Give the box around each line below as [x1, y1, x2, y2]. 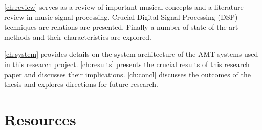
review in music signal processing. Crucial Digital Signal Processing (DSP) [4, 11, 238, 22]
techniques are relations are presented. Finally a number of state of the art [4, 21, 238, 32]
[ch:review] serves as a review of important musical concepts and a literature [4, 2, 244, 12]
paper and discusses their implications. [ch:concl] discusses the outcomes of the [4, 69, 251, 79]
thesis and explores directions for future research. [4, 79, 158, 90]
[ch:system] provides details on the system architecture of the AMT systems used [4, 49, 258, 59]
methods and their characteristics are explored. [4, 31, 151, 42]
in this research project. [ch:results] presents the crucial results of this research [4, 58, 250, 69]
